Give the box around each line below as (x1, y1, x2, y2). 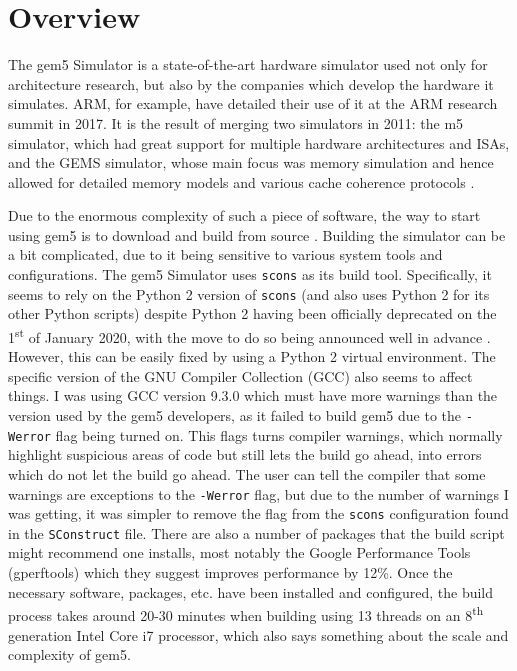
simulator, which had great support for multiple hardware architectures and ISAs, (8, 132, 510, 153)
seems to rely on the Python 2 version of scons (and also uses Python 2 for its (8, 283, 490, 304)
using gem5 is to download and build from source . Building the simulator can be (8, 224, 506, 245)
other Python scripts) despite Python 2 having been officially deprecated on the (8, 303, 497, 324)
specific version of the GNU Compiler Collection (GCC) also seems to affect (8, 365, 473, 386)
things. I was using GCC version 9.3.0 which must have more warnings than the (8, 385, 498, 406)
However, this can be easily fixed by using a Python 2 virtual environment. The (8, 346, 496, 367)
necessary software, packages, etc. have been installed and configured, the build (8, 581, 494, 602)
